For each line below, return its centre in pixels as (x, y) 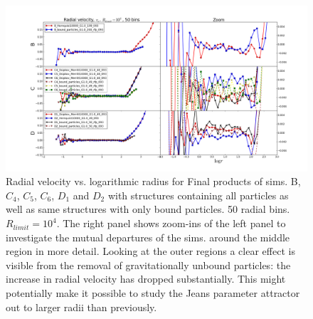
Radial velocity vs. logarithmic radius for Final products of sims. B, (153, 181)
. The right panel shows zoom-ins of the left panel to (171, 223)
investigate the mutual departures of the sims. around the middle (148, 237)
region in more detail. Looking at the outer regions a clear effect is (150, 251)
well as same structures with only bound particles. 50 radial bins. (148, 209)
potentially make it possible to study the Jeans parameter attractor (153, 293)
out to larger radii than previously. (81, 307)
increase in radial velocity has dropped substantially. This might (146, 279)
